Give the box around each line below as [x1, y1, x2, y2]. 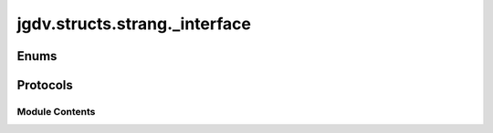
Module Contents [16, 105, 96, 118]
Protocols [16, 77, 73, 93]
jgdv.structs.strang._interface [16, 14, 251, 34]
